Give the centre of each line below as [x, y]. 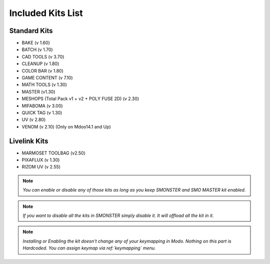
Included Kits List [46, 13]
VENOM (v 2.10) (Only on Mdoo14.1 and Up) [66, 126]
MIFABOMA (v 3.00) [42, 105]
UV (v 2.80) [34, 119]
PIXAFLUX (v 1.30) [41, 160]
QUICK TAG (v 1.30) [42, 112]
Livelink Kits [29, 141]
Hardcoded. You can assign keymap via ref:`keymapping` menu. [89, 248]
